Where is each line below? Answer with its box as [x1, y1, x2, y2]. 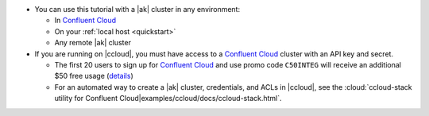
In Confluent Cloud [54, 16, 117, 25]
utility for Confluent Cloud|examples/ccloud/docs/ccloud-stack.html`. [54, 94, 282, 103]
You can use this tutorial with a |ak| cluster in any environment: [34, 5, 241, 14]
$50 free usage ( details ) [54, 72, 134, 81]
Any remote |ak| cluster [54, 38, 131, 48]
